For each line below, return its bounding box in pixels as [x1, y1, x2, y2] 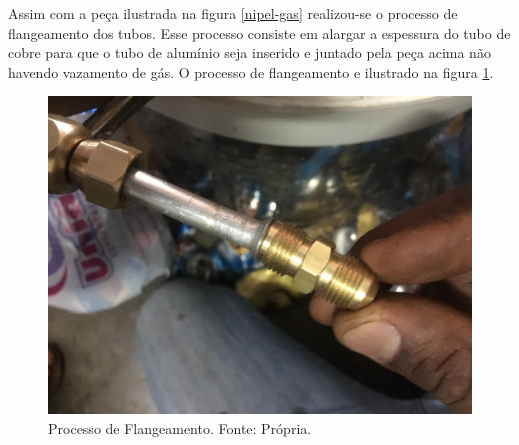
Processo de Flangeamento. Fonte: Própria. [48, 417, 312, 438]
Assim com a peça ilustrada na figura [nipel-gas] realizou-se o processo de [8, 3, 458, 23]
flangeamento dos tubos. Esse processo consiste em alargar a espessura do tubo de [8, 22, 511, 43]
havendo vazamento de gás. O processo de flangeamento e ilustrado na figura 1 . [8, 61, 494, 82]
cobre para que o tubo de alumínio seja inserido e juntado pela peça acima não [8, 42, 491, 63]
